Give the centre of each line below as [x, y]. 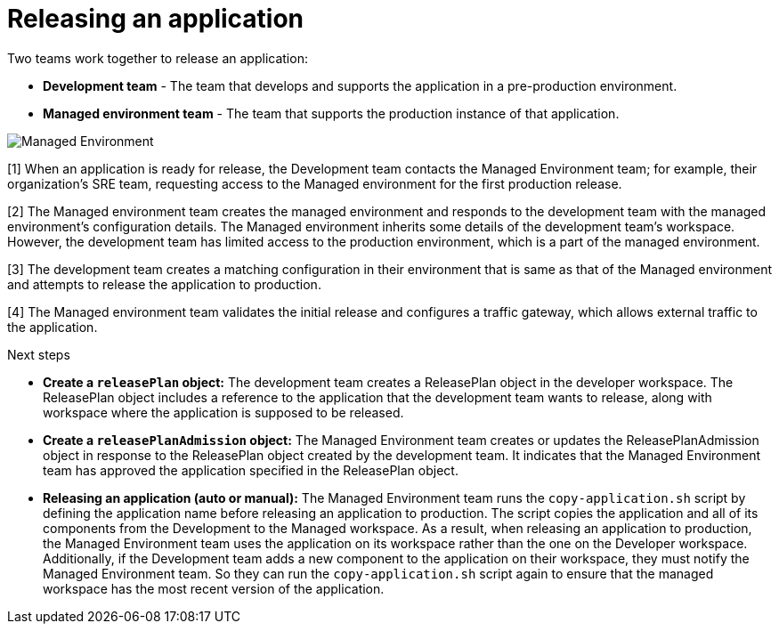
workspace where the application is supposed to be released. [223, 412]
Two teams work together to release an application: [158, 58]
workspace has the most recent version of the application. [214, 588]
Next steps [39, 354]
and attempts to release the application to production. [164, 284]
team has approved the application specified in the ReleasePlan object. [251, 470]
